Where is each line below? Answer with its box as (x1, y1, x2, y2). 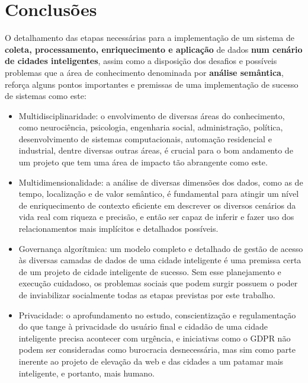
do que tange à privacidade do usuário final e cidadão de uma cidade (18, 320, 268, 333)
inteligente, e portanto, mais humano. (18, 366, 155, 379)
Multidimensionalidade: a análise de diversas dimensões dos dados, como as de (18, 175, 303, 188)
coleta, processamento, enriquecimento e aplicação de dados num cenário (5, 43, 303, 55)
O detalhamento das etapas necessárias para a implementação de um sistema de (5, 31, 294, 44)
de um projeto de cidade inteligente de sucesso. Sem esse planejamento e (18, 265, 281, 277)
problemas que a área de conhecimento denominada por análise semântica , (5, 66, 284, 78)
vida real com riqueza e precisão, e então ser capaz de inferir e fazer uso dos (18, 210, 294, 223)
